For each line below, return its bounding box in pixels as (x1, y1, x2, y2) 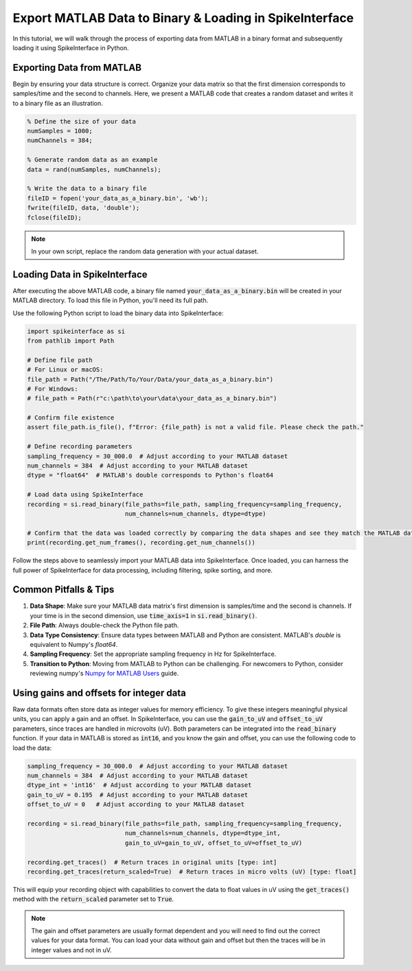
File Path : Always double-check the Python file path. (30, 621, 179, 630)
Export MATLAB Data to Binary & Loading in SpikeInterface (12, 10, 354, 25)
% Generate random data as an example (27, 156, 158, 164)
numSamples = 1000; (27, 127, 93, 135)
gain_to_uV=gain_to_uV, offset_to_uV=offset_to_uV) (124, 838, 303, 847)
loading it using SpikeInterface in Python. (12, 43, 129, 52)
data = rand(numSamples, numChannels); (27, 165, 161, 173)
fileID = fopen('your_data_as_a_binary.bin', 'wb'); (27, 194, 209, 202)
